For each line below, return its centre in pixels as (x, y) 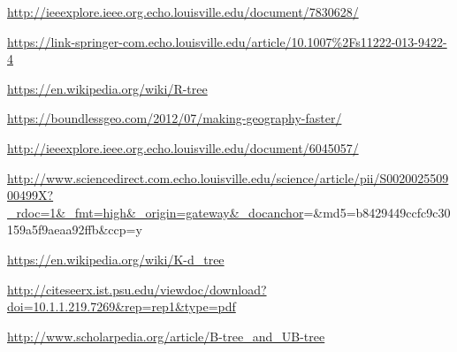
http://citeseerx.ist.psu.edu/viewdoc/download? (137, 289)
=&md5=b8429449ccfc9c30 (377, 212)
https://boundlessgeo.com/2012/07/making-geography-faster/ (175, 118)
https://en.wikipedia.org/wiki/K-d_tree (116, 259)
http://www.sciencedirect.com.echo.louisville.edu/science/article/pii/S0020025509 (228, 177)
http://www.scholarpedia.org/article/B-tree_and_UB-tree (166, 336)
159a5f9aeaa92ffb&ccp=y (75, 230)
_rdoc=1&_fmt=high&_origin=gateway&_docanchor (156, 212)
